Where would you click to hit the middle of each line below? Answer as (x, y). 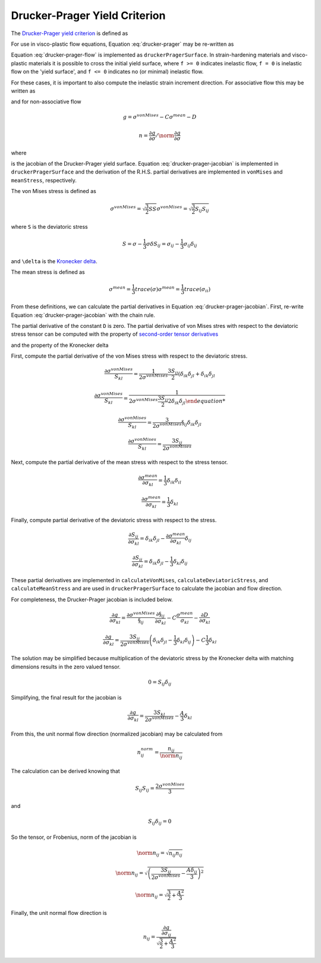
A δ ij (192, 871)
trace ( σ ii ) (197, 290)
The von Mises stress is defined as (53, 191)
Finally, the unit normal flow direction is (59, 913)
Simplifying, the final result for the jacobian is (66, 697)
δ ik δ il (174, 481)
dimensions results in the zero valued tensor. (66, 667)
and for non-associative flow (46, 102)
